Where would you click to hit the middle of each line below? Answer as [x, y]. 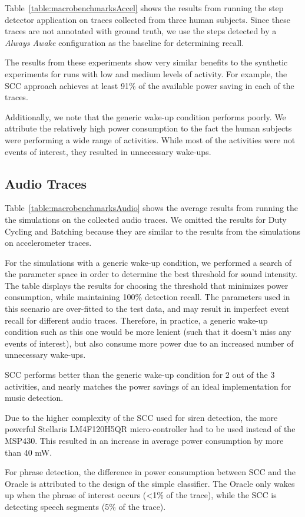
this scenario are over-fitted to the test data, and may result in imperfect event [147, 309]
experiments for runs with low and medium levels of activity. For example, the [146, 73]
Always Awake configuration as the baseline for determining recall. [125, 42]
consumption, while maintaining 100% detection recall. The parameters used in [147, 297]
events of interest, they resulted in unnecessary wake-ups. [108, 151]
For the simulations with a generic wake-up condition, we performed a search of [148, 262]
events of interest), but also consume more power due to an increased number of [149, 343]
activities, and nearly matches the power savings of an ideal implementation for [148, 386]
